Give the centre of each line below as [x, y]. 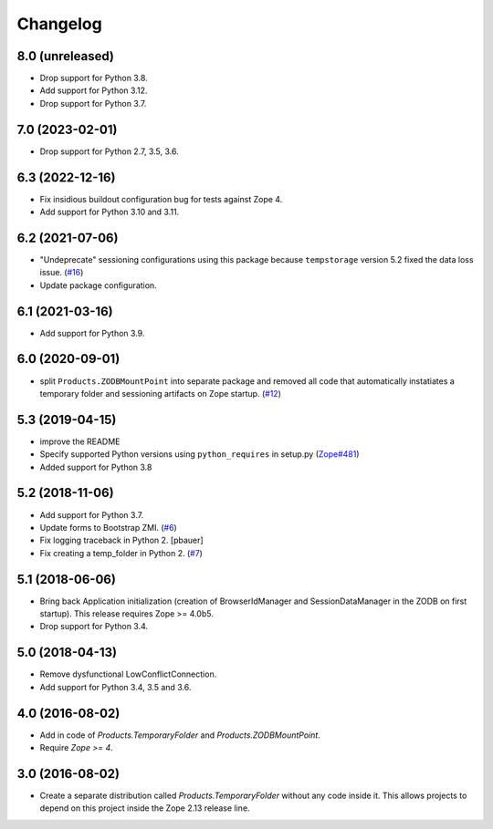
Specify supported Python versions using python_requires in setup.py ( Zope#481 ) [199, 454]
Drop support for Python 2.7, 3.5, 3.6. [109, 151]
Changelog [59, 24]
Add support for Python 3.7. [92, 514]
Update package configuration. [98, 285]
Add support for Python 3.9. [92, 333]
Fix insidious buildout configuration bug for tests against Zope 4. [161, 199]
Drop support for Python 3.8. [94, 78]
